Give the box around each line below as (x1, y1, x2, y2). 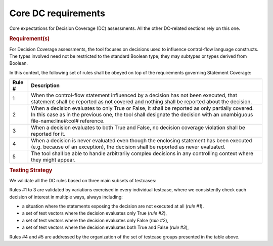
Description (31, 82, 60, 89)
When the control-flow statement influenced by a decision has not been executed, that (31, 92, 238, 99)
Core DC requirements (9, 8, 106, 19)
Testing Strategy (9, 167, 53, 174)
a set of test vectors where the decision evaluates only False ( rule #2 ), (22, 217, 169, 223)
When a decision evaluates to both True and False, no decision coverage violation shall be (31, 124, 245, 131)
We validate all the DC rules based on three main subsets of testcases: (9, 177, 157, 183)
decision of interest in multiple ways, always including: (9, 194, 123, 200)
